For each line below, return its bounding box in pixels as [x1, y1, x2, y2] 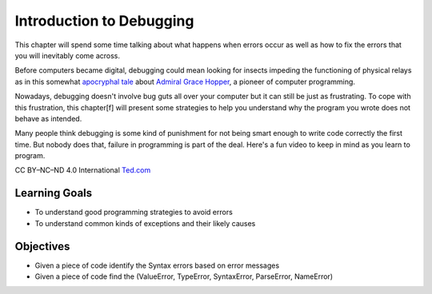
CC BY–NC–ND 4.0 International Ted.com [14, 165, 151, 175]
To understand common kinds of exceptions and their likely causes [34, 218, 256, 228]
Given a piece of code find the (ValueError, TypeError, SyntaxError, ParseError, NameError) [34, 272, 334, 281]
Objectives [14, 240, 70, 253]
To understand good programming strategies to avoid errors [34, 208, 234, 217]
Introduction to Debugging [14, 12, 194, 30]
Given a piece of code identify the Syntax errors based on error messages [34, 260, 280, 270]
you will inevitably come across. [14, 50, 120, 60]
